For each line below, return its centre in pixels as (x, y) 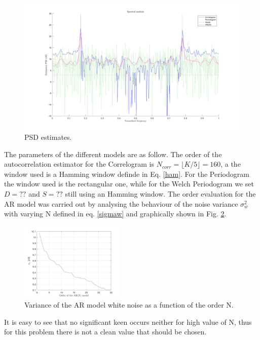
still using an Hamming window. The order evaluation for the (160, 194)
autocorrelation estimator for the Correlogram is (79, 164)
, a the (231, 164)
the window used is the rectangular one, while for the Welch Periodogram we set (129, 184)
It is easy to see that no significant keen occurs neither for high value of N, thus (128, 322)
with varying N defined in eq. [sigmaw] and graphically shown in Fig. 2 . (115, 214)
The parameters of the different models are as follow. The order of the (113, 154)
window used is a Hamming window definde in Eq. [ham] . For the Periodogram (127, 174)
